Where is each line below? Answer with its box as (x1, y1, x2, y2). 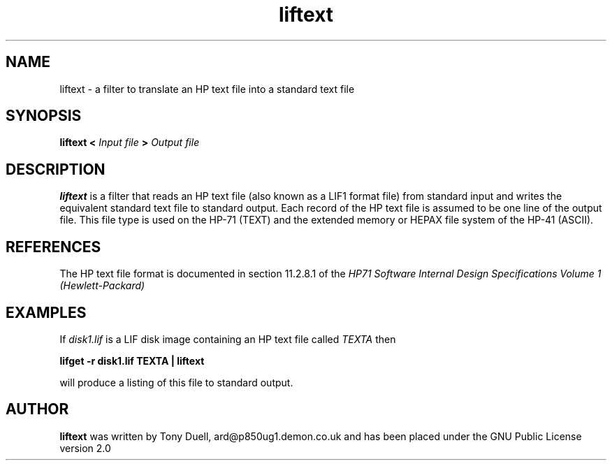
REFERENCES (6, 238, 101, 256)
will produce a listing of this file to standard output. (59, 376, 293, 388)
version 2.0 (59, 442, 111, 454)
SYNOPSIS (6, 107, 82, 125)
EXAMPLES (6, 303, 87, 321)
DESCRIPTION (6, 160, 105, 178)
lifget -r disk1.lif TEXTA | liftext (59, 354, 205, 367)
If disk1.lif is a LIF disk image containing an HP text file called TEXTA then (59, 333, 396, 345)
